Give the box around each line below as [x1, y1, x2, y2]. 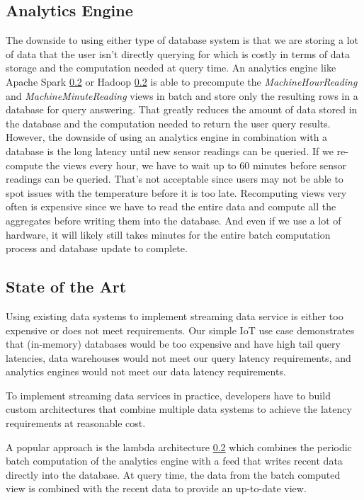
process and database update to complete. [6, 241, 188, 256]
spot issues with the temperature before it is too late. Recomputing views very [6, 185, 347, 200]
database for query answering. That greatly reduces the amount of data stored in [6, 102, 358, 117]
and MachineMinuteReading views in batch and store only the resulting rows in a [6, 88, 358, 103]
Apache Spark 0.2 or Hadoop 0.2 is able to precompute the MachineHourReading [6, 74, 358, 89]
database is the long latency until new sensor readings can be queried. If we [6, 143, 334, 158]
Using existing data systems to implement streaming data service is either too [6, 308, 343, 323]
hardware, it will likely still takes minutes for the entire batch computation [6, 227, 331, 242]
